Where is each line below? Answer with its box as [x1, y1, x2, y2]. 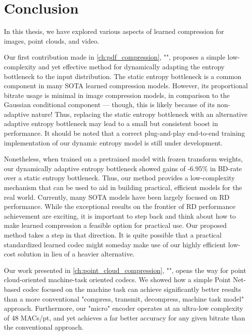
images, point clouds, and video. [4, 35, 99, 46]
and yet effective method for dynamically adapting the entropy [38, 61, 225, 71]
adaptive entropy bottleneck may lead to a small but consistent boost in [4, 118, 218, 128]
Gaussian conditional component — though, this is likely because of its [4, 99, 215, 110]
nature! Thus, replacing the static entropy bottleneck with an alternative [31, 109, 248, 119]
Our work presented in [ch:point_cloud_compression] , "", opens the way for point [4, 265, 246, 275]
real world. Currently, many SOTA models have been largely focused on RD [4, 191, 230, 202]
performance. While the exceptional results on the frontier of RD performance [4, 201, 236, 211]
